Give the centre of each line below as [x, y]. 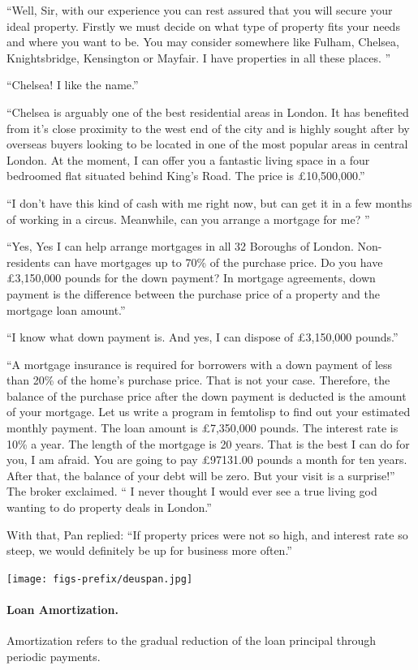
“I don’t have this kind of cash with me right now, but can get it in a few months [209, 202]
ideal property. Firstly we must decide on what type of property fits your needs [203, 26]
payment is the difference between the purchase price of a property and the [193, 293]
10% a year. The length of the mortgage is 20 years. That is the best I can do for [208, 443]
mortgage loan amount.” [66, 309]
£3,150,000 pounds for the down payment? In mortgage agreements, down [191, 278]
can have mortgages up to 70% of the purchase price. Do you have [218, 262]
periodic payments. [54, 656]
